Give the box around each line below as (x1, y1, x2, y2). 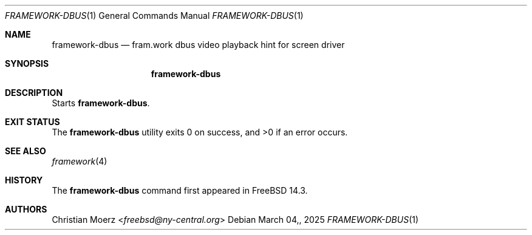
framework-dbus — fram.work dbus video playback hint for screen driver (52, 39, 345, 50)
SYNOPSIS (5, 58, 49, 69)
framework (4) (52, 156, 107, 166)
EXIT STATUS (5, 117, 60, 127)
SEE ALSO (5, 146, 46, 156)
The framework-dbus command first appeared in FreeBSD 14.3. (52, 185, 308, 196)
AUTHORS (5, 204, 47, 214)
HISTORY (5, 175, 43, 185)
